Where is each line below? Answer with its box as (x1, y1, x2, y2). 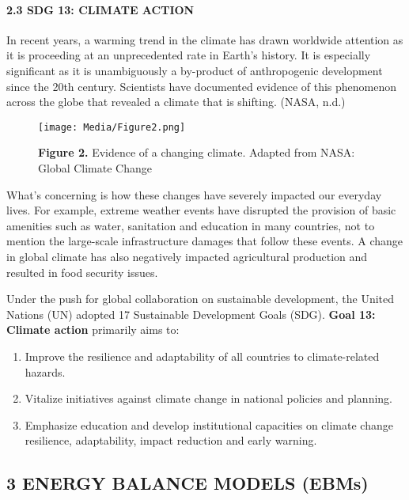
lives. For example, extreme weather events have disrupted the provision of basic (6, 202, 396, 218)
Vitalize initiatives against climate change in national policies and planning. (25, 390, 393, 407)
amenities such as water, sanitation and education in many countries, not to (6, 217, 375, 233)
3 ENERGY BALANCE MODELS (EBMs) (6, 471, 369, 495)
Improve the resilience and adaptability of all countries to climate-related (25, 347, 380, 364)
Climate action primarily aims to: (6, 321, 180, 338)
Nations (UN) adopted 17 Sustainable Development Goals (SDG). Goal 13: (6, 305, 376, 322)
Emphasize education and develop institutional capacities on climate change (25, 416, 393, 433)
